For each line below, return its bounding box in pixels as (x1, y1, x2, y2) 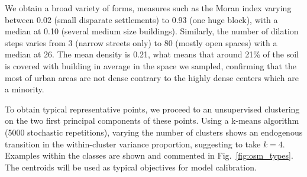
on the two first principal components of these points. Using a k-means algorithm (5, 114, 299, 127)
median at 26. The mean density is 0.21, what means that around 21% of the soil (5, 48, 299, 60)
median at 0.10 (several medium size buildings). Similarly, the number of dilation (5, 25, 299, 37)
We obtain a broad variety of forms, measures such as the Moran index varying (5, 2, 292, 14)
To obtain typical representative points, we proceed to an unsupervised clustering (5, 102, 300, 115)
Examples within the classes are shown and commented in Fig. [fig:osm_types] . (5, 149, 293, 162)
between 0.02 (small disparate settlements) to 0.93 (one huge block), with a (5, 13, 278, 25)
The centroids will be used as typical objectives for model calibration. (5, 160, 257, 173)
